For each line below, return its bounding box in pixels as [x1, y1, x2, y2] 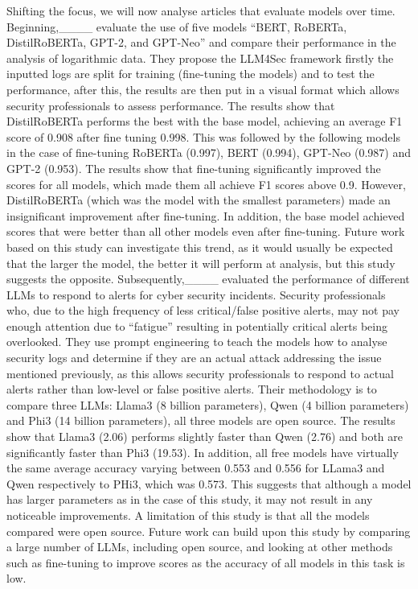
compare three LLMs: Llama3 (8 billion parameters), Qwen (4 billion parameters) [6, 396, 409, 413]
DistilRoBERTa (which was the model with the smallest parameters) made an [6, 192, 391, 208]
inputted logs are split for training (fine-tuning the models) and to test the [6, 65, 375, 82]
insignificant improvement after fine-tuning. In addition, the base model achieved [6, 207, 405, 224]
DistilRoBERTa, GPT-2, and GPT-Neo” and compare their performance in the [6, 34, 396, 51]
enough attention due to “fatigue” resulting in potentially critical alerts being [6, 317, 387, 334]
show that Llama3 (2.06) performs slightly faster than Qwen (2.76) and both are [6, 428, 404, 445]
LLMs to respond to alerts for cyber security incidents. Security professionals [6, 286, 386, 303]
